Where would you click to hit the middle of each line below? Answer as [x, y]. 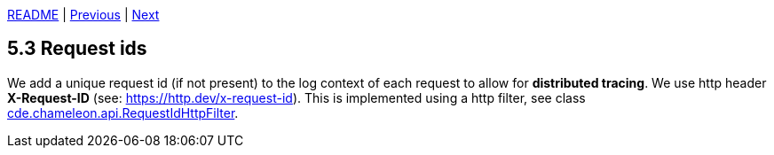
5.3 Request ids [77, 49]
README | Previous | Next [83, 15]
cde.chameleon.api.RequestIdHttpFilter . [123, 112]
